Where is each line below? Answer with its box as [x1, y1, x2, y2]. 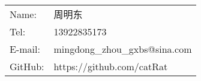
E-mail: [10, 42, 40, 56]
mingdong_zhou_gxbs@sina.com [53, 42, 192, 56]
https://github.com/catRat [53, 59, 168, 73]
